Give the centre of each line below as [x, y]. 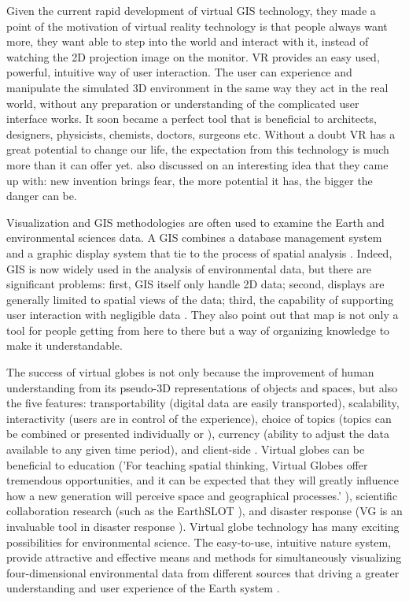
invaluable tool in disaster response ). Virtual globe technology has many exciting [203, 526]
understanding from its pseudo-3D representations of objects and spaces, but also [202, 387]
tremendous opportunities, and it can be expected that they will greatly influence [203, 480]
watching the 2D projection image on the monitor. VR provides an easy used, [193, 56]
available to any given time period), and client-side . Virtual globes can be [186, 449]
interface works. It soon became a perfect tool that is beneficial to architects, [192, 119]
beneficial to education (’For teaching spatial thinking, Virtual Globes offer [187, 464]
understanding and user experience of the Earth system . [143, 588]
